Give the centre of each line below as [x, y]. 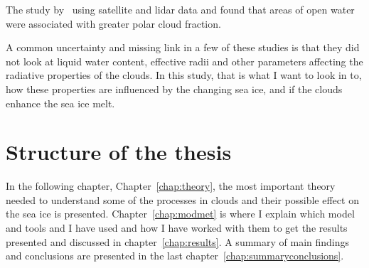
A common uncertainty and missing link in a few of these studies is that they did [183, 47]
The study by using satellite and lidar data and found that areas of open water [180, 9]
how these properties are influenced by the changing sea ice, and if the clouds [174, 89]
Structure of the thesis [119, 152]
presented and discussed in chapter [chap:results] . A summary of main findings [178, 241]
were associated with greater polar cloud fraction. [113, 23]
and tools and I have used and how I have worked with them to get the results [177, 228]
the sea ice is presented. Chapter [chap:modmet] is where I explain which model [180, 214]
